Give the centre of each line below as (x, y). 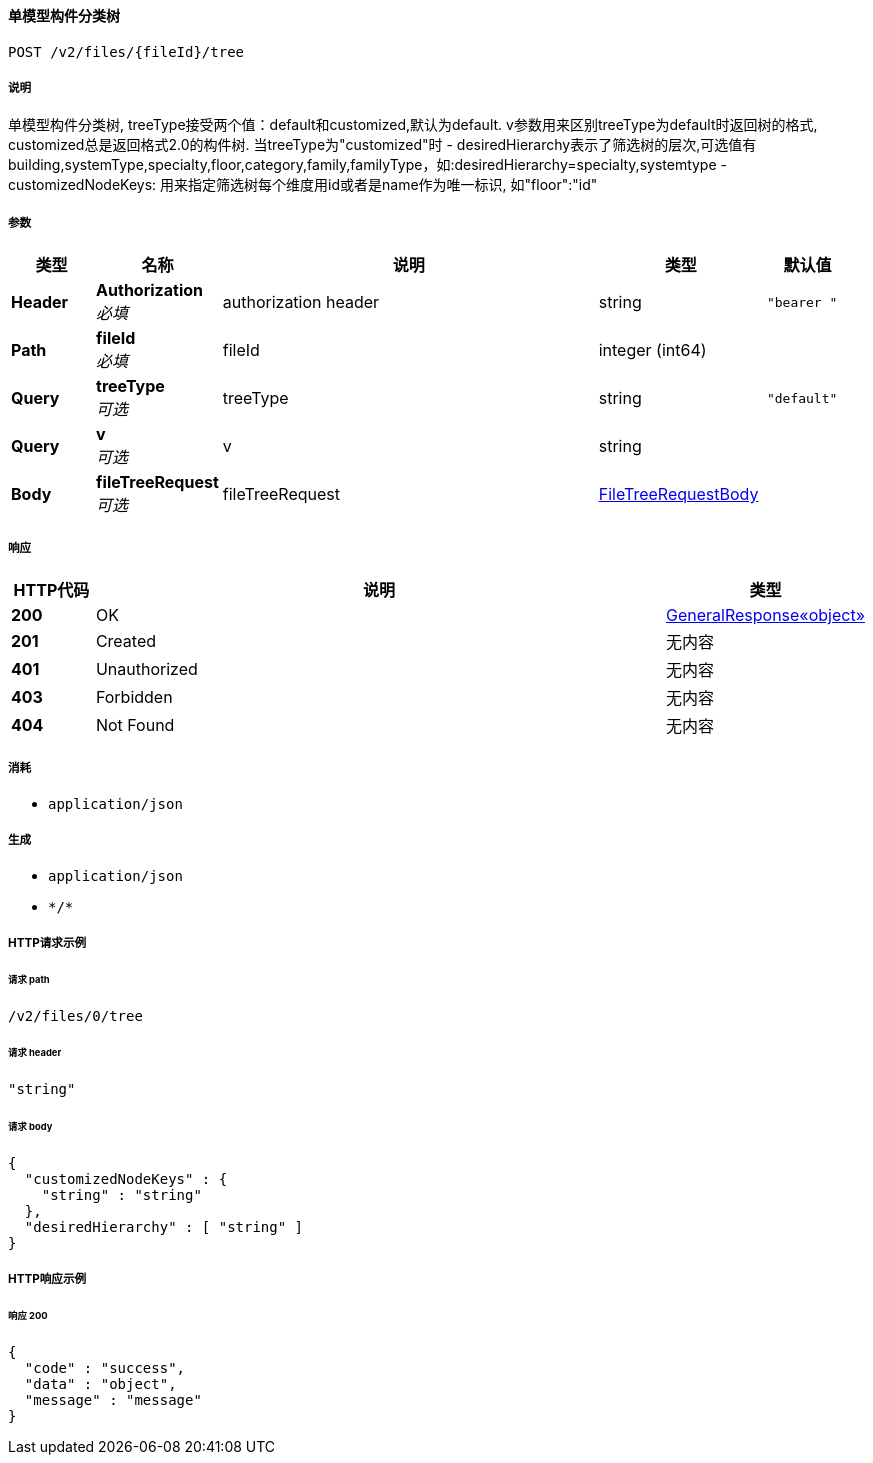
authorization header (301, 302)
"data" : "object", (100, 1384)
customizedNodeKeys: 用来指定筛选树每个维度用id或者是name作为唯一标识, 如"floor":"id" (303, 185)
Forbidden (134, 696)
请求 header (35, 1053)
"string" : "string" (121, 1194)
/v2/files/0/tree (75, 1015)
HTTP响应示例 (47, 1279)
